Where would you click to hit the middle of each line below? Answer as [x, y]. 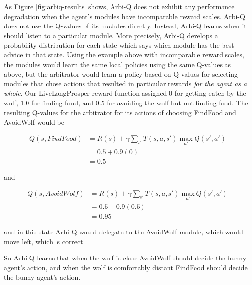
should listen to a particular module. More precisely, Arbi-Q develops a [111, 35]
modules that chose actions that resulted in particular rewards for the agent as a [126, 83]
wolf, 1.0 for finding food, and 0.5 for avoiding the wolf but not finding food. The [126, 102]
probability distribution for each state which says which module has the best [119, 45]
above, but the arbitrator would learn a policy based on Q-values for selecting [121, 74]
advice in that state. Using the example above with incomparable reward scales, [124, 54]
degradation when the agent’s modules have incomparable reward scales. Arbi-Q [125, 16]
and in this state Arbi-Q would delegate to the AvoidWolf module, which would [124, 231]
